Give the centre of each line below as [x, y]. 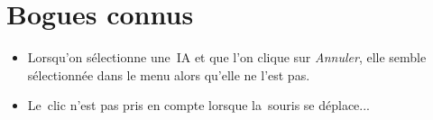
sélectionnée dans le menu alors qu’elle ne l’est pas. [169, 74]
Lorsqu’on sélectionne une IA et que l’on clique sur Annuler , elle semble [227, 57]
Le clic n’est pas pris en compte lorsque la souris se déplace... [198, 105]
